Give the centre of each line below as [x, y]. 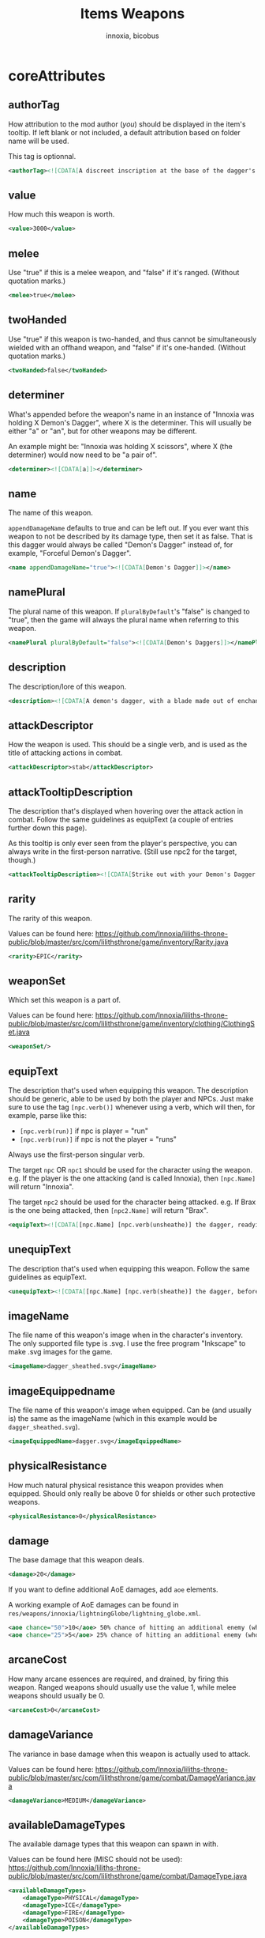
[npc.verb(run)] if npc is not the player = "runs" [98, 1139]
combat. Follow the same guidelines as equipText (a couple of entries [121, 819]
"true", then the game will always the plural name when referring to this [123, 620]
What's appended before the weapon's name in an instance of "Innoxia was [131, 414]
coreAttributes [57, 76]
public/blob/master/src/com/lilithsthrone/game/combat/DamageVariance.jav [132, 1777]
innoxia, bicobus [132, 36]
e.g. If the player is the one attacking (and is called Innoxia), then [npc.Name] [132, 1178]
